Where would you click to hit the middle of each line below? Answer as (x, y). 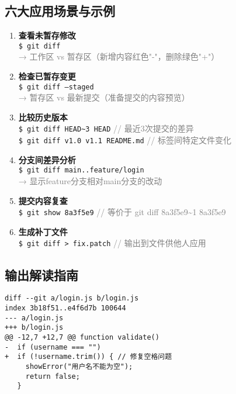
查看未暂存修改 (47, 35)
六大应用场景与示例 (60, 11)
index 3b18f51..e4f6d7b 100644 (65, 308)
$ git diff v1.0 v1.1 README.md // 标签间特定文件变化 (125, 140)
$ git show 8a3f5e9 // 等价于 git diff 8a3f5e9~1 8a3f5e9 (122, 212)
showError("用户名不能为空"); (79, 366)
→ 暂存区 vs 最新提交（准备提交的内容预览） (104, 97)
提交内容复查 (43, 200)
